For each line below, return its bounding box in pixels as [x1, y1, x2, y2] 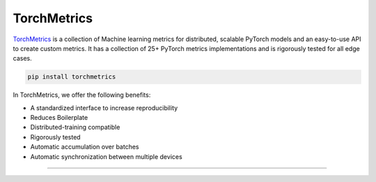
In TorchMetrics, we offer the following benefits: [13, 91, 151, 99]
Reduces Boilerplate [30, 114, 88, 122]
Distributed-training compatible [30, 123, 120, 132]
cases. [13, 54, 32, 63]
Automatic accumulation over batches [30, 143, 139, 151]
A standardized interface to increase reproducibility [30, 103, 178, 112]
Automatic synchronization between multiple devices [30, 152, 182, 160]
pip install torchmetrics [27, 73, 116, 81]
